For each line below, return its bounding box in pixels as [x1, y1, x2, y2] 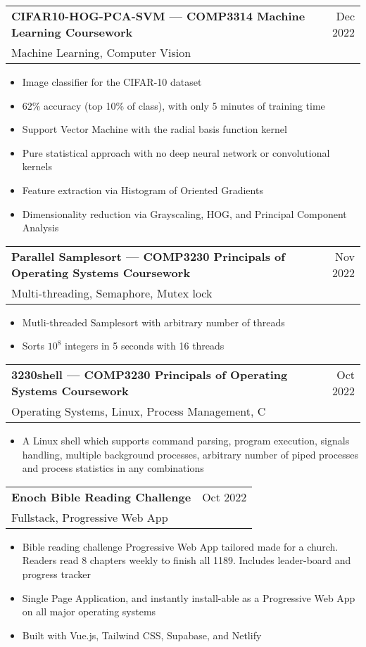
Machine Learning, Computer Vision [11, 44, 191, 60]
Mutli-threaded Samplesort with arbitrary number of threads [22, 314, 285, 329]
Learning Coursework [11, 24, 133, 40]
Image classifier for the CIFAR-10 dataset [22, 75, 202, 89]
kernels [22, 159, 52, 174]
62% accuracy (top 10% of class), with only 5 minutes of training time [22, 98, 325, 113]
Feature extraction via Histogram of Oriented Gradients [22, 182, 263, 197]
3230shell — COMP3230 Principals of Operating [11, 366, 288, 383]
